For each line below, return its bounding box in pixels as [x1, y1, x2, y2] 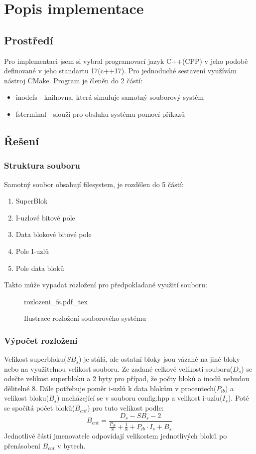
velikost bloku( [4, 393, 49, 403]
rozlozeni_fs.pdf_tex [24, 296, 88, 306]
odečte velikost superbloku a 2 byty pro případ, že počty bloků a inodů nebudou [4, 373, 250, 384]
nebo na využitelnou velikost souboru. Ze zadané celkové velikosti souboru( [4, 363, 233, 374]
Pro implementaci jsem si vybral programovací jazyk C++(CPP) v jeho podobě [4, 55, 248, 66]
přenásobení [4, 440, 40, 451]
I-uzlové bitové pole [15, 212, 75, 223]
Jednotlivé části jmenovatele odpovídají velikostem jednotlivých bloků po [4, 431, 227, 441]
